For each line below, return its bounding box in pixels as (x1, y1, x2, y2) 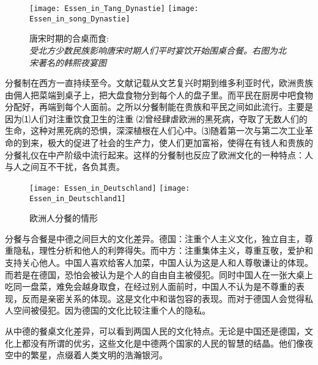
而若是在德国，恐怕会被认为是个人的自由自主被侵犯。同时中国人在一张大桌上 (5, 268, 313, 281)
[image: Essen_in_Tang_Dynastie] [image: (29, 4, 199, 13)
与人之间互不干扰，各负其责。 (5, 160, 125, 173)
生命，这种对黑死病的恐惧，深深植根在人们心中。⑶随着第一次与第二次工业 (5, 124, 305, 137)
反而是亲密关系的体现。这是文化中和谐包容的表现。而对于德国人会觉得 (21, 292, 305, 304)
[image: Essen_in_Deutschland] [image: (29, 183, 190, 193)
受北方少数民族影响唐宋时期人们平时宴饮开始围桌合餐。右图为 (29, 43, 278, 56)
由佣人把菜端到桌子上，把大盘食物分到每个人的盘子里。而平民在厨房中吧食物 (5, 88, 313, 101)
